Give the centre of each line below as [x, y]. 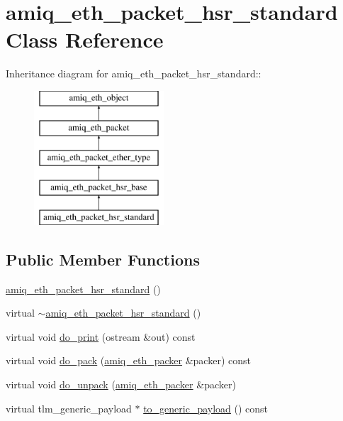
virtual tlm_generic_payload [69, 408]
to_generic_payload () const [206, 408]
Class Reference [85, 39]
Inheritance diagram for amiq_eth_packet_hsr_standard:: [134, 73]
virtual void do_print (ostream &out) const [101, 336]
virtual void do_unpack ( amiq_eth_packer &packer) [121, 384]
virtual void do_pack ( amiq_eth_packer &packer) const [128, 360]
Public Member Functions [103, 259]
